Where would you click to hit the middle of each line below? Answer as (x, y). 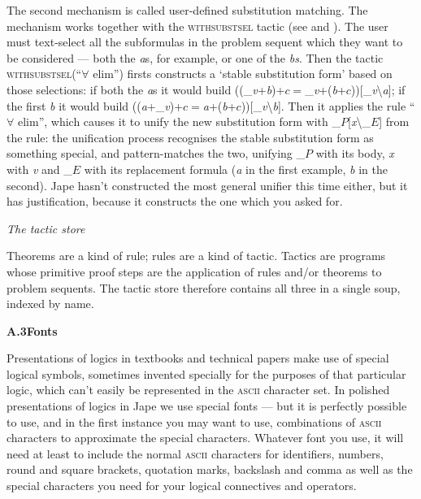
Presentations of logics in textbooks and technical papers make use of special (198, 358)
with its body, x (355, 153)
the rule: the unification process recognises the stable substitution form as (190, 137)
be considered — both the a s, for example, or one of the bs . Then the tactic (195, 57)
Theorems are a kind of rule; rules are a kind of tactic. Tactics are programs (196, 256)
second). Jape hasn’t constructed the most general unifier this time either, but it (207, 185)
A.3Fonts (32, 330)
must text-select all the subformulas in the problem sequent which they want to (205, 42)
